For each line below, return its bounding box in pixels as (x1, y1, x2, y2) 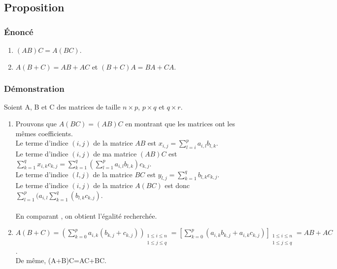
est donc (165, 180, 190, 191)
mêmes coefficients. (15, 128, 73, 138)
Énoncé (4, 25, 34, 38)
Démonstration (4, 82, 65, 95)
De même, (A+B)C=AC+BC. (15, 255, 106, 266)
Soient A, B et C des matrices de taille (4, 102, 121, 112)
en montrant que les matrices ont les (125, 118, 235, 128)
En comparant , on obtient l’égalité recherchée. (15, 210, 157, 221)
